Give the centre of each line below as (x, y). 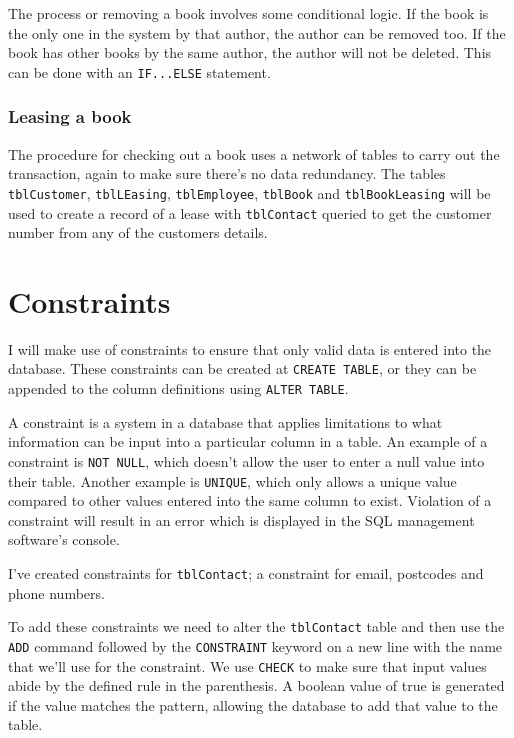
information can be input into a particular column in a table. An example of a (248, 441)
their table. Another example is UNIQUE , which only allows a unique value (232, 480)
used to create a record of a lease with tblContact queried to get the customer (250, 212)
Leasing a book (70, 116)
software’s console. (64, 539)
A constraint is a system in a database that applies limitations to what (225, 421)
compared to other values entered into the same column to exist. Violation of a (250, 500)
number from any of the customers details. (138, 232)
